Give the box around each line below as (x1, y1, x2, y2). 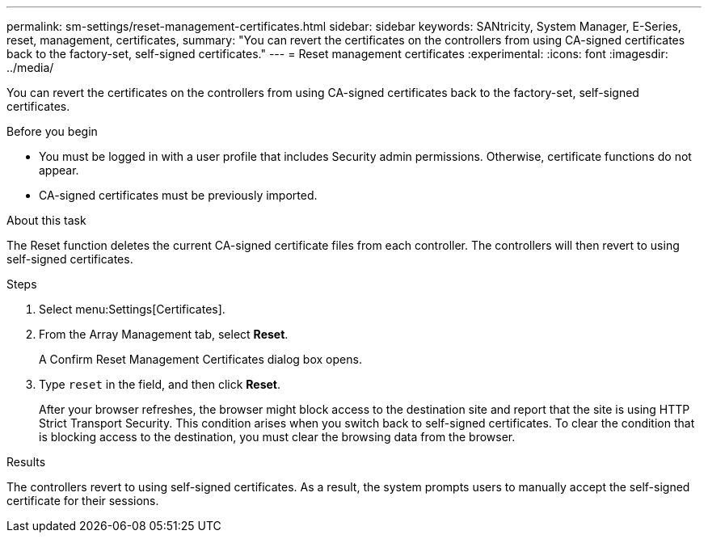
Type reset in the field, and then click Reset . (39, 377, 281, 391)
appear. (39, 163, 79, 177)
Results (6, 455, 46, 469)
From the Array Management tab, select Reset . (39, 327, 289, 341)
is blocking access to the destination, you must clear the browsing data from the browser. (39, 430, 516, 444)
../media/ (6, 61, 54, 74)
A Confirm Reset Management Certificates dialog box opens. (39, 352, 362, 366)
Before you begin (6, 124, 98, 138)
